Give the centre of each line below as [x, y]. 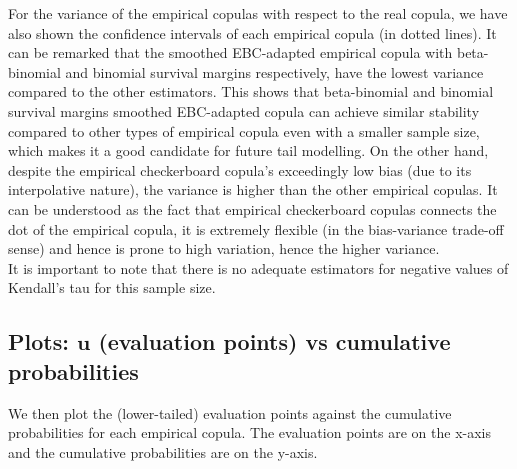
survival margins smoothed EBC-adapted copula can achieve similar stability [244, 110]
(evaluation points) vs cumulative [274, 341]
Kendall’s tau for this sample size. [112, 287]
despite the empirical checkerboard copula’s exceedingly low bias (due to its [240, 169]
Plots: [38, 341]
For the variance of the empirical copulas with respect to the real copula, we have [258, 13]
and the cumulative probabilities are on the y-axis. [163, 451]
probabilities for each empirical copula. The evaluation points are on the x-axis [250, 432]
